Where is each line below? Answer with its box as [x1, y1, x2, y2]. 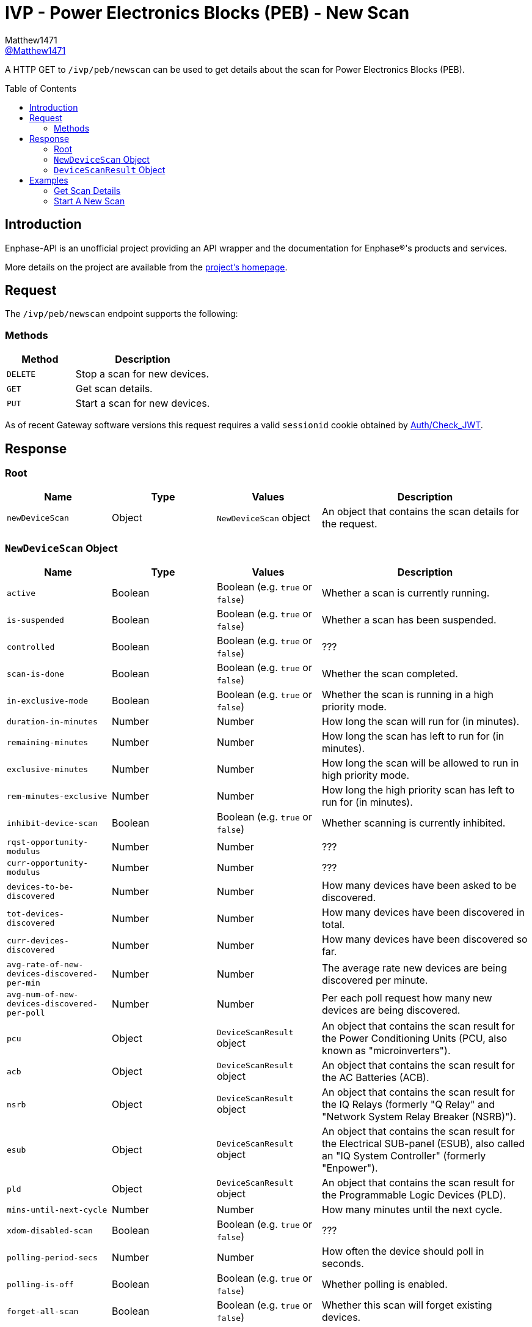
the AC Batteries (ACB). [322, 1071, 429, 1084]
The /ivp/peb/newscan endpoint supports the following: [5, 308, 238, 319]
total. [322, 918, 345, 931]
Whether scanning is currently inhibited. [322, 817, 506, 830]
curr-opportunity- [7, 858, 89, 868]
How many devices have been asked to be [322, 879, 517, 892]
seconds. [322, 1257, 364, 1270]
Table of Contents [5, 83, 77, 94]
